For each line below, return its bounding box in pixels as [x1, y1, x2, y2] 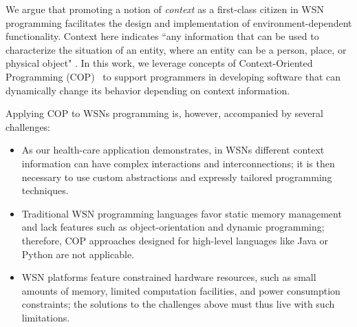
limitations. [21, 310, 70, 324]
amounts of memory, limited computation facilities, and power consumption [21, 283, 340, 297]
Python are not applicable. [21, 246, 135, 261]
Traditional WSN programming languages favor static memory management [21, 206, 342, 220]
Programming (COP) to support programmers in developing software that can [6, 69, 341, 83]
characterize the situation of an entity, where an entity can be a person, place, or [6, 42, 347, 56]
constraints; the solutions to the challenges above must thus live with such [21, 297, 335, 311]
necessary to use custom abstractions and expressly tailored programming [21, 169, 332, 184]
